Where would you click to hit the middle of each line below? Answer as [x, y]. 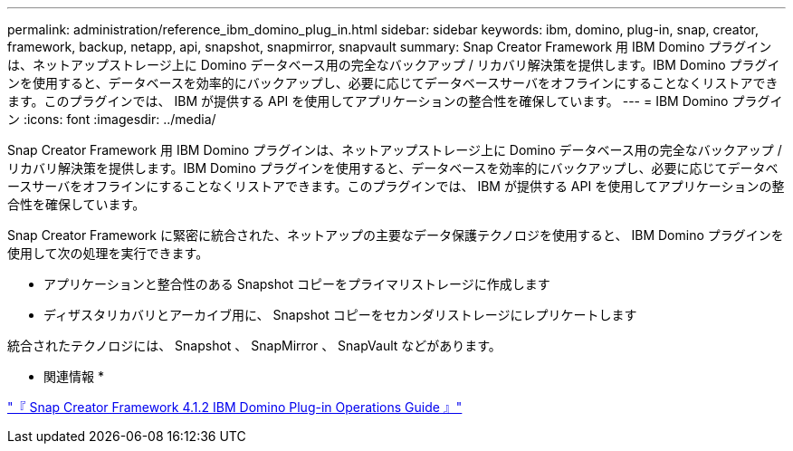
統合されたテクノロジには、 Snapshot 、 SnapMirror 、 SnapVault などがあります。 [254, 345]
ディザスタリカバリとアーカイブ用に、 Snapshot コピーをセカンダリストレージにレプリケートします [340, 315]
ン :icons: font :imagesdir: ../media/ [112, 119]
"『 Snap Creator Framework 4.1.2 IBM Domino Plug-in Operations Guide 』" [235, 407]
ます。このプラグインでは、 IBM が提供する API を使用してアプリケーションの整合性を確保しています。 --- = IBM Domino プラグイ [395, 101]
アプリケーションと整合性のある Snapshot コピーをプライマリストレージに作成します [297, 284]
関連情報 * [74, 376]
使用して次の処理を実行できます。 [108, 253]
